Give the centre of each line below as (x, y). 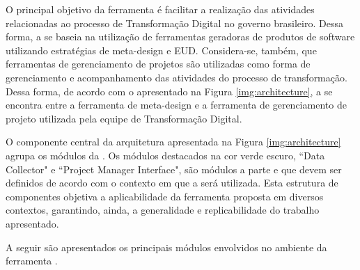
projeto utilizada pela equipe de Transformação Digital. (124, 118)
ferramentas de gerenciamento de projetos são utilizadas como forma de (158, 64)
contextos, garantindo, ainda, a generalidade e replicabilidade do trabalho (163, 210)
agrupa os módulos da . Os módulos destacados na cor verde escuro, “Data (165, 155)
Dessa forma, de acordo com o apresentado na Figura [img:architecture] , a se (169, 91)
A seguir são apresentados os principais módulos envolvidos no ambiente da (166, 247)
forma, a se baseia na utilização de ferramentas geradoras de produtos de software (180, 37)
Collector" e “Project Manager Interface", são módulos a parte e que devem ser (174, 169)
